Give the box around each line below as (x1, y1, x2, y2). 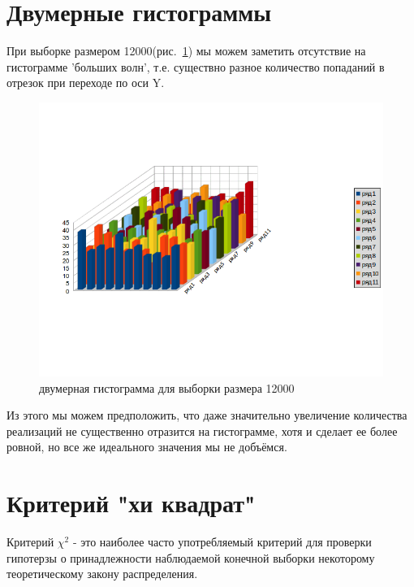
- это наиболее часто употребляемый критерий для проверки (72, 533, 372, 550)
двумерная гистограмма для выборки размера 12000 (39, 379, 295, 396)
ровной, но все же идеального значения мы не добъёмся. (6, 438, 287, 455)
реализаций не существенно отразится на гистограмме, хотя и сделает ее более (6, 422, 398, 439)
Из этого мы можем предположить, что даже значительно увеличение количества (6, 407, 408, 424)
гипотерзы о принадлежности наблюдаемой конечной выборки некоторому (6, 549, 375, 566)
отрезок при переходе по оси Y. (6, 74, 165, 91)
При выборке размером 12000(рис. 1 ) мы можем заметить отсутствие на (6, 42, 366, 59)
